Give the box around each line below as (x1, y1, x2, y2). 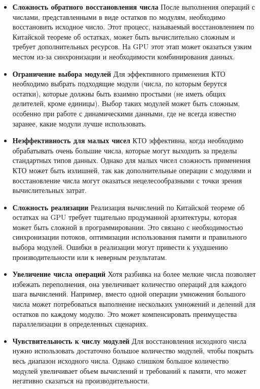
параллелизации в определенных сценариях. (12, 318, 148, 329)
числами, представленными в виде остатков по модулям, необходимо (12, 11, 226, 22)
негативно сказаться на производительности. (12, 375, 150, 386)
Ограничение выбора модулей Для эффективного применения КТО (12, 68, 226, 79)
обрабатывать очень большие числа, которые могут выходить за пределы (12, 145, 237, 155)
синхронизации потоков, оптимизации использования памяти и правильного (12, 232, 247, 242)
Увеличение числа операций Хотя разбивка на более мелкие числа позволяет (12, 269, 256, 279)
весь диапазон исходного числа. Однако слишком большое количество (12, 355, 229, 366)
